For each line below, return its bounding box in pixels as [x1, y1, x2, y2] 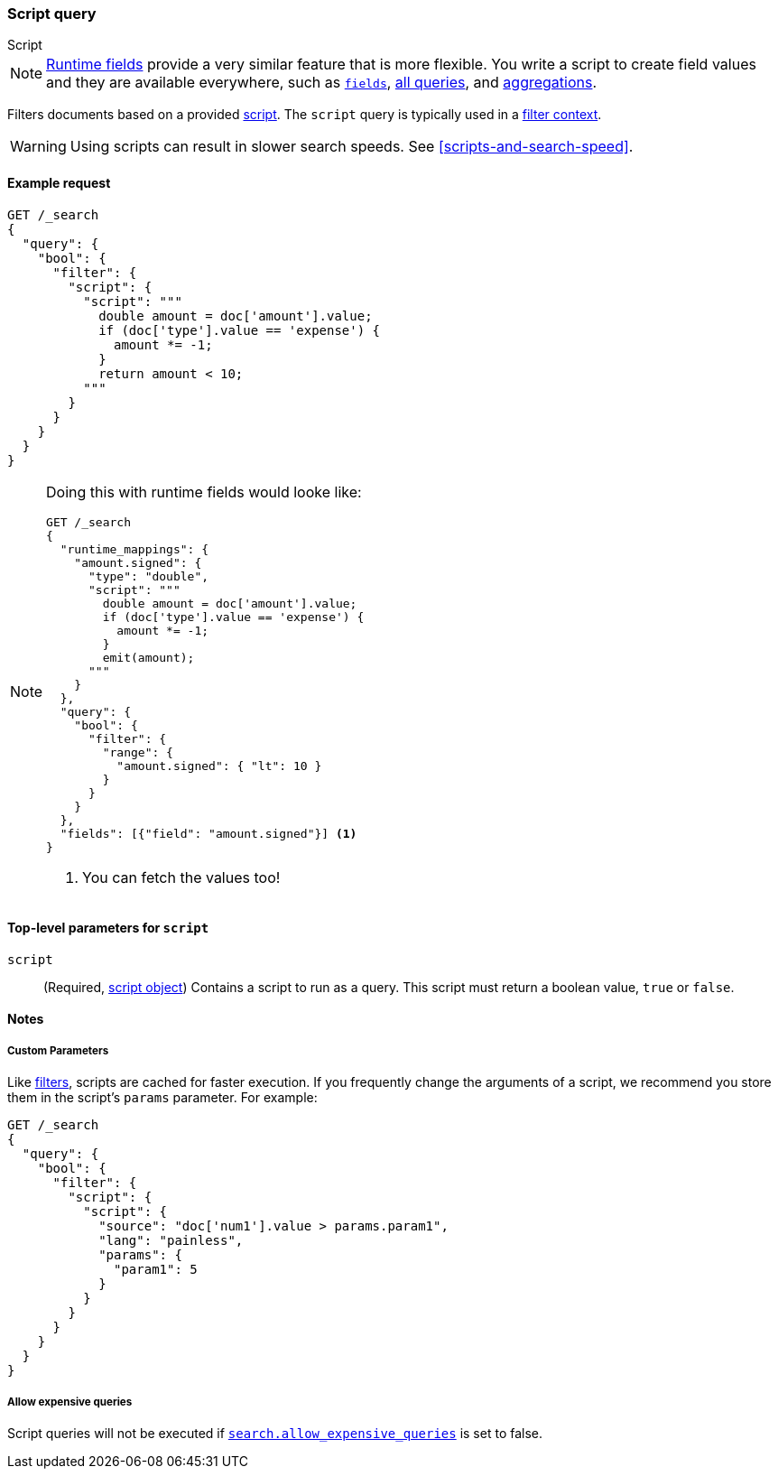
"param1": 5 [114, 1262, 198, 1277]
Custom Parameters [7, 1044, 109, 1057]
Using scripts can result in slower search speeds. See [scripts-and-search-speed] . [69, 137, 634, 156]
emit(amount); [102, 650, 195, 664]
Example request [7, 174, 111, 190]
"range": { [102, 745, 173, 759]
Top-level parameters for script [7, 920, 209, 936]
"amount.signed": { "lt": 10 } [116, 758, 322, 773]
